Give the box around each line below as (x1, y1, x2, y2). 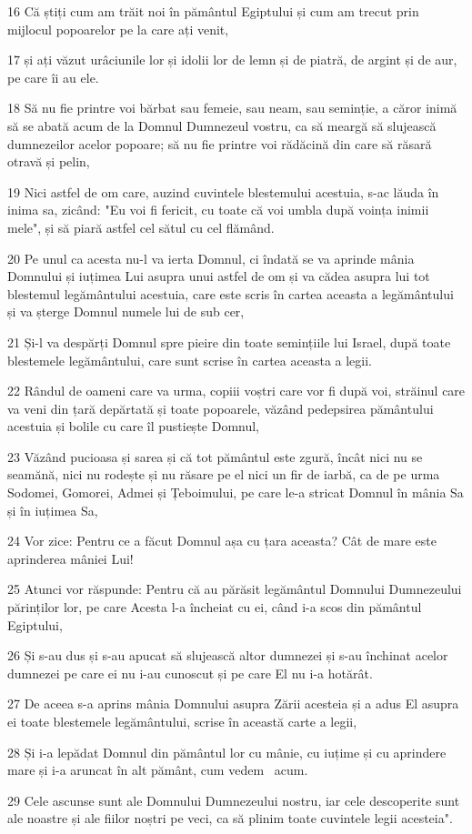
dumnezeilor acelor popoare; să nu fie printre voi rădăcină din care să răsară (7, 134, 432, 153)
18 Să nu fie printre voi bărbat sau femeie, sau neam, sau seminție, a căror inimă (7, 98, 457, 117)
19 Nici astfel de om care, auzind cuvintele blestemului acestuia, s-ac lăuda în (7, 182, 439, 201)
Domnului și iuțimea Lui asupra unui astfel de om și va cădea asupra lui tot (7, 266, 430, 286)
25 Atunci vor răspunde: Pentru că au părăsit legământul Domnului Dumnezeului (7, 579, 462, 598)
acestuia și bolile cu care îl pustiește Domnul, (7, 417, 260, 436)
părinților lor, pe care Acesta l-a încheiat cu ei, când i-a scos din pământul (7, 598, 422, 617)
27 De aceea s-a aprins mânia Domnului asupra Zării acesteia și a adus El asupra (7, 694, 459, 713)
